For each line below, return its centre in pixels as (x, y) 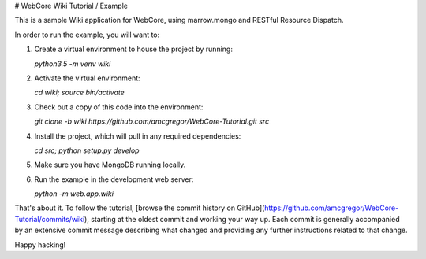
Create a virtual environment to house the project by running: (133, 49)
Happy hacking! (40, 245)
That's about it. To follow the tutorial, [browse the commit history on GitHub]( (140, 208)
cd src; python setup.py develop (87, 150)
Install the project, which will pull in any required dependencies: (138, 136)
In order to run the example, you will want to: (87, 35)
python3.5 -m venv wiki (73, 64)
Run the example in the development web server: (114, 179)
